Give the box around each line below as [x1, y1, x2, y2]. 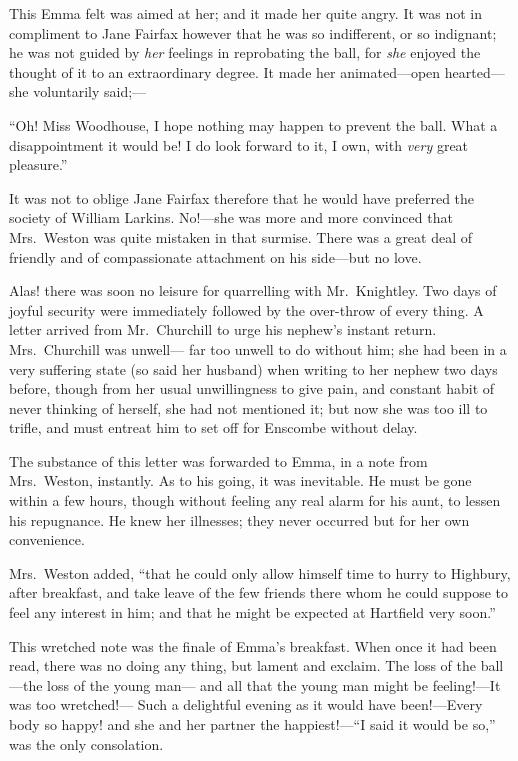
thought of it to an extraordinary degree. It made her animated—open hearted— [9, 61, 505, 82]
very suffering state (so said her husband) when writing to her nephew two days [9, 358, 498, 379]
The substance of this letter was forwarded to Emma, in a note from [9, 450, 428, 471]
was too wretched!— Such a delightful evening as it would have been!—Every [9, 694, 483, 715]
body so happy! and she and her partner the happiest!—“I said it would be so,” [9, 714, 496, 734]
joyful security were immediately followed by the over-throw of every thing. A [9, 299, 484, 320]
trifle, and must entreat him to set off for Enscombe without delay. [9, 417, 418, 438]
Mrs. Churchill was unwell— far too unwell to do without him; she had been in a [9, 338, 507, 359]
